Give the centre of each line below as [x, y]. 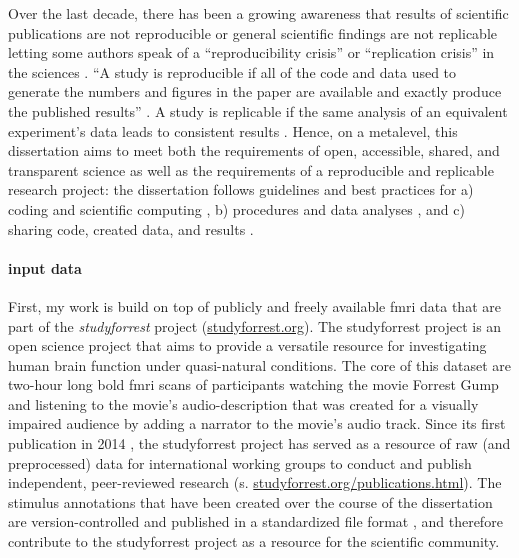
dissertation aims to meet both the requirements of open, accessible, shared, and [254, 150]
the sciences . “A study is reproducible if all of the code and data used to [232, 71]
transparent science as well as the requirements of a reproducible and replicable [251, 169]
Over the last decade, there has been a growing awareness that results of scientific [258, 13]
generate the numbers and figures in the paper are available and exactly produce [255, 91]
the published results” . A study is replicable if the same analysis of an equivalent [258, 110]
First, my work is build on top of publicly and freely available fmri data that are [254, 305]
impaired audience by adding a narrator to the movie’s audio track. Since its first [257, 423]
